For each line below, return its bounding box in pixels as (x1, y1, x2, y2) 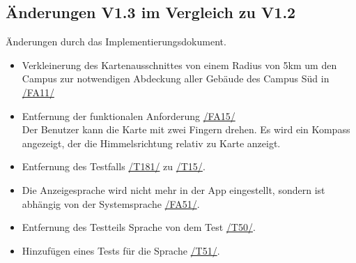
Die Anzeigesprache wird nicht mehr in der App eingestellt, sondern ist (22, 182, 325, 197)
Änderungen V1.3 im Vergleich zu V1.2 (6, 1, 296, 23)
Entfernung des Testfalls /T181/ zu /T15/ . (22, 159, 206, 174)
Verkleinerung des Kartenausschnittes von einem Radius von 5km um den (22, 57, 337, 72)
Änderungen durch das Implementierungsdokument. (6, 34, 226, 49)
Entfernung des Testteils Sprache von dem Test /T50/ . (22, 220, 256, 234)
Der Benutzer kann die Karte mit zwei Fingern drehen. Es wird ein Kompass (22, 122, 350, 137)
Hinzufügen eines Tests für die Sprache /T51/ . (22, 243, 220, 257)
